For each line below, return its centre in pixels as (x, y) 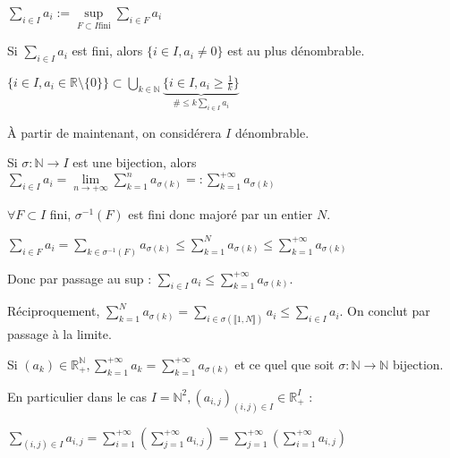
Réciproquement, (54, 311)
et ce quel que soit (284, 364)
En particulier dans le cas (77, 396)
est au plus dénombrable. (296, 51)
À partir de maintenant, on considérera (115, 132)
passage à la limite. (59, 334)
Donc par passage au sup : (80, 278)
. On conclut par (385, 311)
